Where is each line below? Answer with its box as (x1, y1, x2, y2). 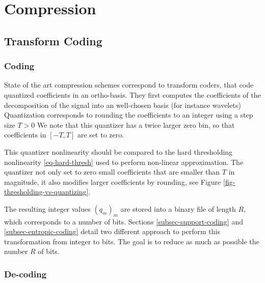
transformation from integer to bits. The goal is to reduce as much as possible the (4, 236, 259, 246)
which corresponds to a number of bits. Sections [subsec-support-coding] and (4, 216, 243, 227)
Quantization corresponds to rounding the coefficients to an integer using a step (4, 109, 253, 120)
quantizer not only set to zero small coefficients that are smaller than (4, 166, 220, 177)
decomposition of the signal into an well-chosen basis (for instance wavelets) (4, 99, 241, 110)
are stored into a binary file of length (120, 203, 236, 214)
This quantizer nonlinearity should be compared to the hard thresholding (4, 146, 233, 157)
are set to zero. (77, 129, 124, 140)
